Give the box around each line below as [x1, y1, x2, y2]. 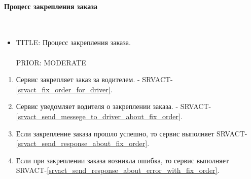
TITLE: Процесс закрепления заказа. [16, 37, 131, 48]
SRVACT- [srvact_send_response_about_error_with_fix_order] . [16, 165, 220, 175]
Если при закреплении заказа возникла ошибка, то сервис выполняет [16, 155, 229, 165]
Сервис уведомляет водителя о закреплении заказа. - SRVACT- [16, 101, 211, 112]
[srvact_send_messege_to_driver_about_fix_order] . [16, 111, 183, 121]
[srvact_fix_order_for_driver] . [16, 84, 113, 94]
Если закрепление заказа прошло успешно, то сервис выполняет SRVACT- [16, 128, 247, 138]
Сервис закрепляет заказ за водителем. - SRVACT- [16, 74, 173, 85]
